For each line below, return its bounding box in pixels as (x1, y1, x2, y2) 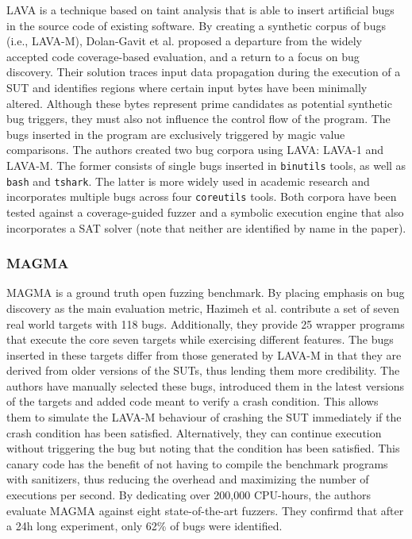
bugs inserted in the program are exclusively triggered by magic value (6, 125, 345, 142)
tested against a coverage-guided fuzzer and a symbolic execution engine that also (6, 203, 404, 220)
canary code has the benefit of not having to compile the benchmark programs (6, 455, 388, 472)
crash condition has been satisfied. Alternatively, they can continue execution (6, 424, 382, 441)
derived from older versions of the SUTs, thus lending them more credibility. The (6, 362, 400, 379)
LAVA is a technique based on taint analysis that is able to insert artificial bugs (6, 2, 395, 17)
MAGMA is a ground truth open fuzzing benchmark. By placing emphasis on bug (6, 284, 405, 301)
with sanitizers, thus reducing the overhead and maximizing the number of (6, 471, 369, 487)
